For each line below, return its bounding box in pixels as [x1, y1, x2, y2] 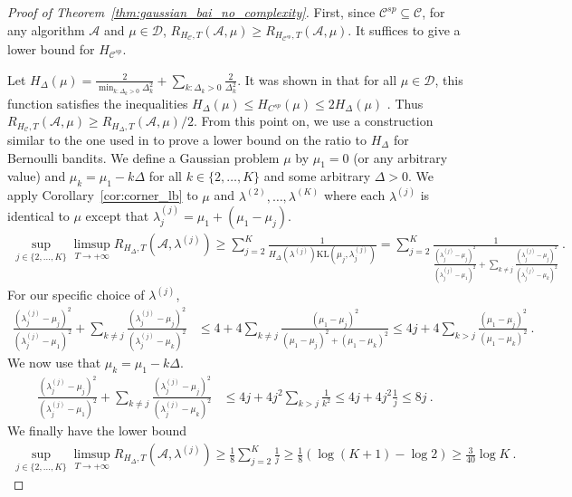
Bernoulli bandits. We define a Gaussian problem [7, 148, 280, 167]
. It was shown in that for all [237, 70, 397, 89]
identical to [7, 206, 70, 225]
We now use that [7, 352, 101, 371]
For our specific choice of [7, 285, 145, 304]
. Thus [386, 93, 424, 112]
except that [85, 206, 149, 225]
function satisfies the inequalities [7, 93, 188, 112]
